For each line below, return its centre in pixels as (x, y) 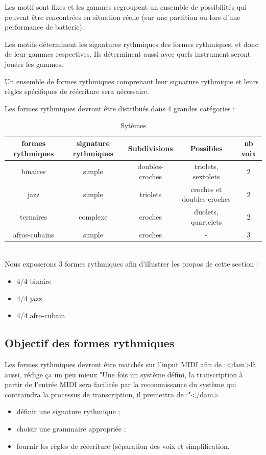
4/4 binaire (34, 281)
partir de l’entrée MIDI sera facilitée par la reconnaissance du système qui (120, 384)
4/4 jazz (29, 298)
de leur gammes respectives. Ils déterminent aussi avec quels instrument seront (128, 54)
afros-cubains (33, 234)
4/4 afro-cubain (41, 315)
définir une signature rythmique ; (68, 411)
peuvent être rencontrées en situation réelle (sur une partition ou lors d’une (123, 17)
